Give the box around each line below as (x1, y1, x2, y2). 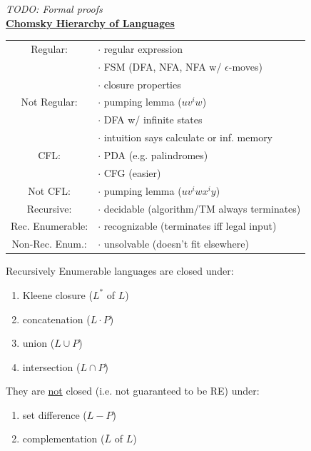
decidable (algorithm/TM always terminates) (103, 201, 301, 216)
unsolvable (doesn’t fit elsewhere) (103, 236, 249, 251)
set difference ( (22, 407, 87, 422)
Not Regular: (21, 94, 78, 109)
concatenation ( (22, 311, 91, 326)
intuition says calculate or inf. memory (103, 130, 273, 145)
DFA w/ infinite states (103, 112, 203, 127)
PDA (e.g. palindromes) (103, 148, 208, 162)
